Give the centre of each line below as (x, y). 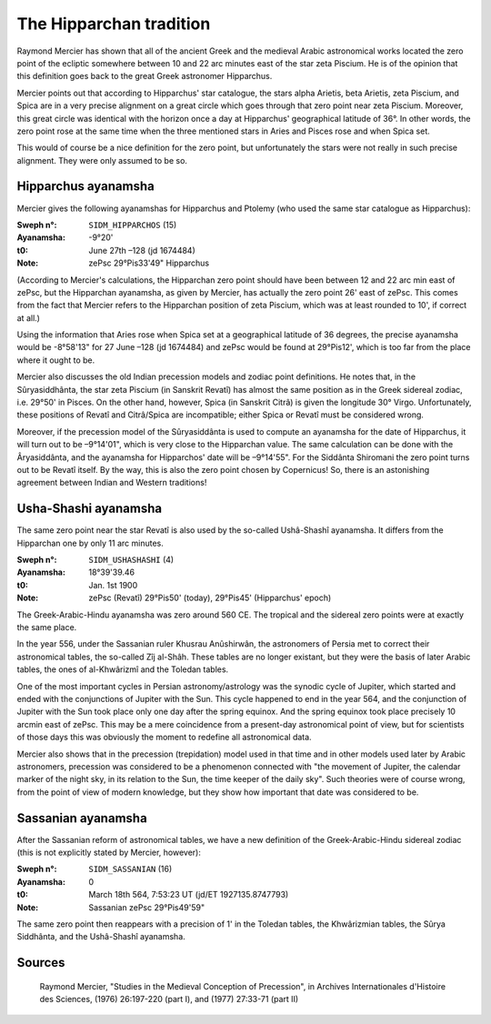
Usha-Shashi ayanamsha (90, 509)
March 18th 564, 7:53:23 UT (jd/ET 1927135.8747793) (189, 895)
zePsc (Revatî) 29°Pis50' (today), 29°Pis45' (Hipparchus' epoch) (210, 598)
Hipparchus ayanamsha (85, 186)
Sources (41, 963)
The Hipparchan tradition (114, 24)
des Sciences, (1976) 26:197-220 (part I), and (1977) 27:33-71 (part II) (169, 999)
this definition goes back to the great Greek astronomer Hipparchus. (145, 76)
